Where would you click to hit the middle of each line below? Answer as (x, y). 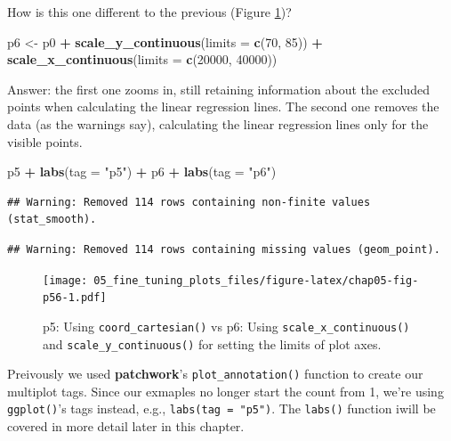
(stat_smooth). (52, 220)
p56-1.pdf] (75, 298)
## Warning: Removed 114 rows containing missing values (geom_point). (224, 249)
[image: (65, 280)
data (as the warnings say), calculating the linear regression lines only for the (218, 123)
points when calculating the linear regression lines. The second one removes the (223, 106)
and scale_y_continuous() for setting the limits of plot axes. (212, 343)
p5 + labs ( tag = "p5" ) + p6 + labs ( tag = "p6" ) (142, 171)
